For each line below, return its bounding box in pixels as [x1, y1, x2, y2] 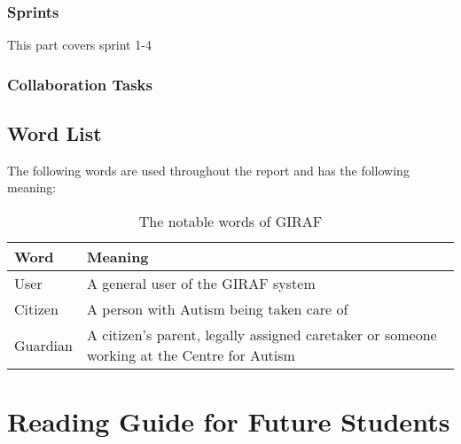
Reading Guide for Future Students [7, 403, 450, 440]
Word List [7, 120, 102, 147]
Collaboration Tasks [7, 73, 152, 95]
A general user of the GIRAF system [86, 273, 316, 294]
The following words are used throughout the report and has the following [7, 160, 410, 179]
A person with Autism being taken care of [86, 299, 348, 320]
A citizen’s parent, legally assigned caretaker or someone [86, 324, 437, 346]
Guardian [14, 334, 73, 355]
